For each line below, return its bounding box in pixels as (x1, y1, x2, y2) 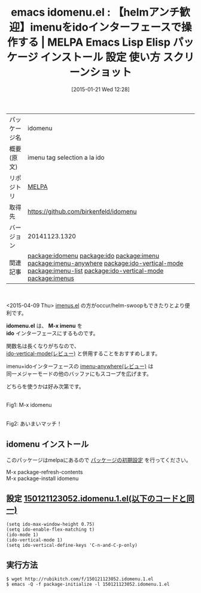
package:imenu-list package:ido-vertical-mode (28, 266, 164, 275)
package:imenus (28, 274, 75, 282)
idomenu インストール (6, 439, 89, 450)
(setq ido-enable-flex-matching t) (6, 526, 95, 532)
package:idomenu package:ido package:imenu (28, 251, 160, 260)
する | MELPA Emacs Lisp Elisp (17, 35, 170, 49)
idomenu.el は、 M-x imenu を (6, 322, 83, 329)
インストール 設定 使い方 (40, 50, 161, 64)
